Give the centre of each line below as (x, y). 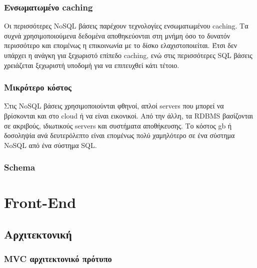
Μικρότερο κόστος (38, 87)
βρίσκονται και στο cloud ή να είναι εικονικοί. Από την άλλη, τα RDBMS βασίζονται (129, 115)
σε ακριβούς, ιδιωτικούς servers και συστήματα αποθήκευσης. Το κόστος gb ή (118, 125)
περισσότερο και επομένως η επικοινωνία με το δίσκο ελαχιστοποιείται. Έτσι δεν (121, 45)
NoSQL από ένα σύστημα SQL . (50, 145)
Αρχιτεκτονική (38, 234)
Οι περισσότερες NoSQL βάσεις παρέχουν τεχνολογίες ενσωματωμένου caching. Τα (126, 26)
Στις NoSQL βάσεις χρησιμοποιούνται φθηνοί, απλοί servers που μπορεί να (114, 106)
